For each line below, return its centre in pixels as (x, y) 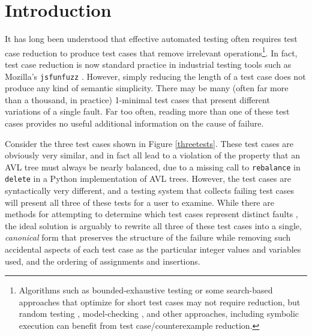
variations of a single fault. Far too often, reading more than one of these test (147, 111)
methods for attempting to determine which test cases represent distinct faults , (151, 214)
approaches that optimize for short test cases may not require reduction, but (160, 301)
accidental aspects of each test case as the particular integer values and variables (153, 249)
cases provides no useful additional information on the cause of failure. (134, 123)
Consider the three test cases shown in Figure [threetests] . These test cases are (149, 143)
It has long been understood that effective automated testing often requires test (151, 39)
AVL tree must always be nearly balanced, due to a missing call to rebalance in (153, 166)
